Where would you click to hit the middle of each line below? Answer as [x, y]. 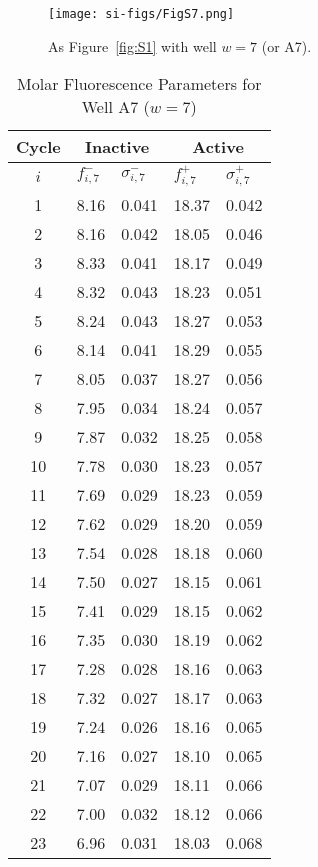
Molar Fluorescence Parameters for [139, 84]
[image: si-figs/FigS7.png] [141, 14]
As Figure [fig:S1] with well [132, 45]
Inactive [117, 147]
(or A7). [286, 45]
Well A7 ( [115, 107]
